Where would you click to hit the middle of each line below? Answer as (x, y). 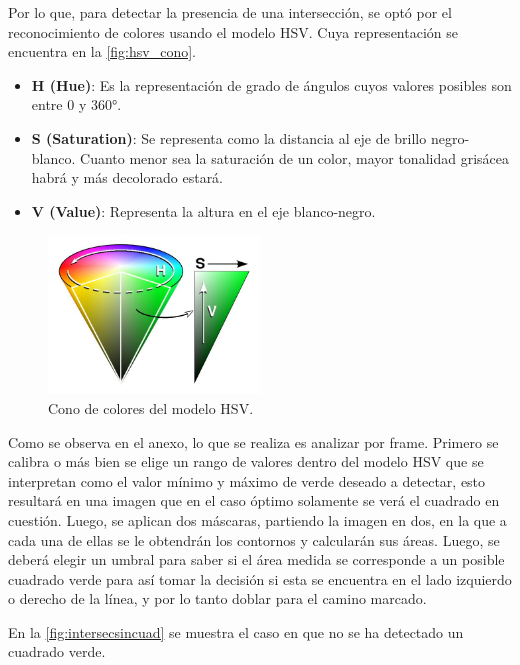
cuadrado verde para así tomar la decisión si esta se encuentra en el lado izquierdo (260, 578)
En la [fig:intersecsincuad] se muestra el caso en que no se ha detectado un (236, 631)
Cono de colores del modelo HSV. (151, 407)
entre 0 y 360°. (76, 104)
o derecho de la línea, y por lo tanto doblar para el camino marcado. (217, 598)
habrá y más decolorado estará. (127, 177)
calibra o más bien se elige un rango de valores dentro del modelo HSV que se (246, 461)
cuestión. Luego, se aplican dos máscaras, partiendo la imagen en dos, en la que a (257, 519)
